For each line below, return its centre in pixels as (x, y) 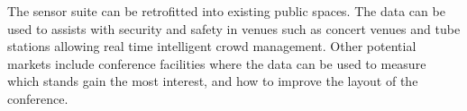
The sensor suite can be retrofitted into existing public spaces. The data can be (226, 11)
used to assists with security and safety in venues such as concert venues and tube (234, 28)
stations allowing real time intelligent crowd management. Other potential (212, 46)
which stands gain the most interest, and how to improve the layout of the (213, 81)
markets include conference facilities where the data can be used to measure (217, 63)
